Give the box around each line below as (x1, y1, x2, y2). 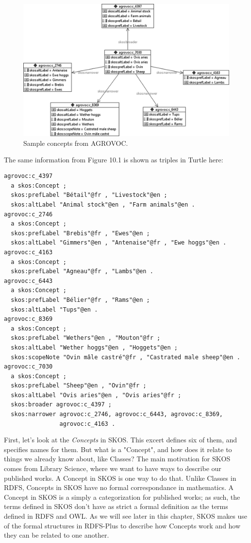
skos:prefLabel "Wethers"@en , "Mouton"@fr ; (11, 334, 161, 342)
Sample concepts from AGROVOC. (23, 138, 128, 148)
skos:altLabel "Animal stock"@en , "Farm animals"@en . (11, 201, 195, 209)
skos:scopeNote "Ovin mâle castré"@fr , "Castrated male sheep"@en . (11, 353, 240, 361)
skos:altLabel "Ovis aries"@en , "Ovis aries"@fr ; (11, 391, 182, 399)
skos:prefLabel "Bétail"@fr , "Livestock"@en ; (11, 192, 167, 199)
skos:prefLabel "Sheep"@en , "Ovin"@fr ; (11, 382, 147, 389)
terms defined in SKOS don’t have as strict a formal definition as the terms (4, 501, 228, 511)
